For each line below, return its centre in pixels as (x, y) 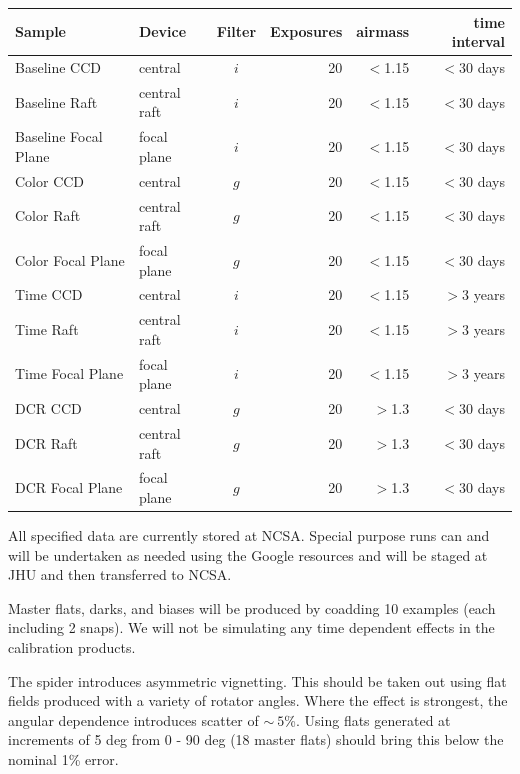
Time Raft (47, 329)
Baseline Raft (56, 101)
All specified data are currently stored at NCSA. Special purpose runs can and (249, 535)
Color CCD (50, 180)
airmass (383, 31)
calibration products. (72, 647)
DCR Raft (46, 442)
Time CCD (49, 294)
